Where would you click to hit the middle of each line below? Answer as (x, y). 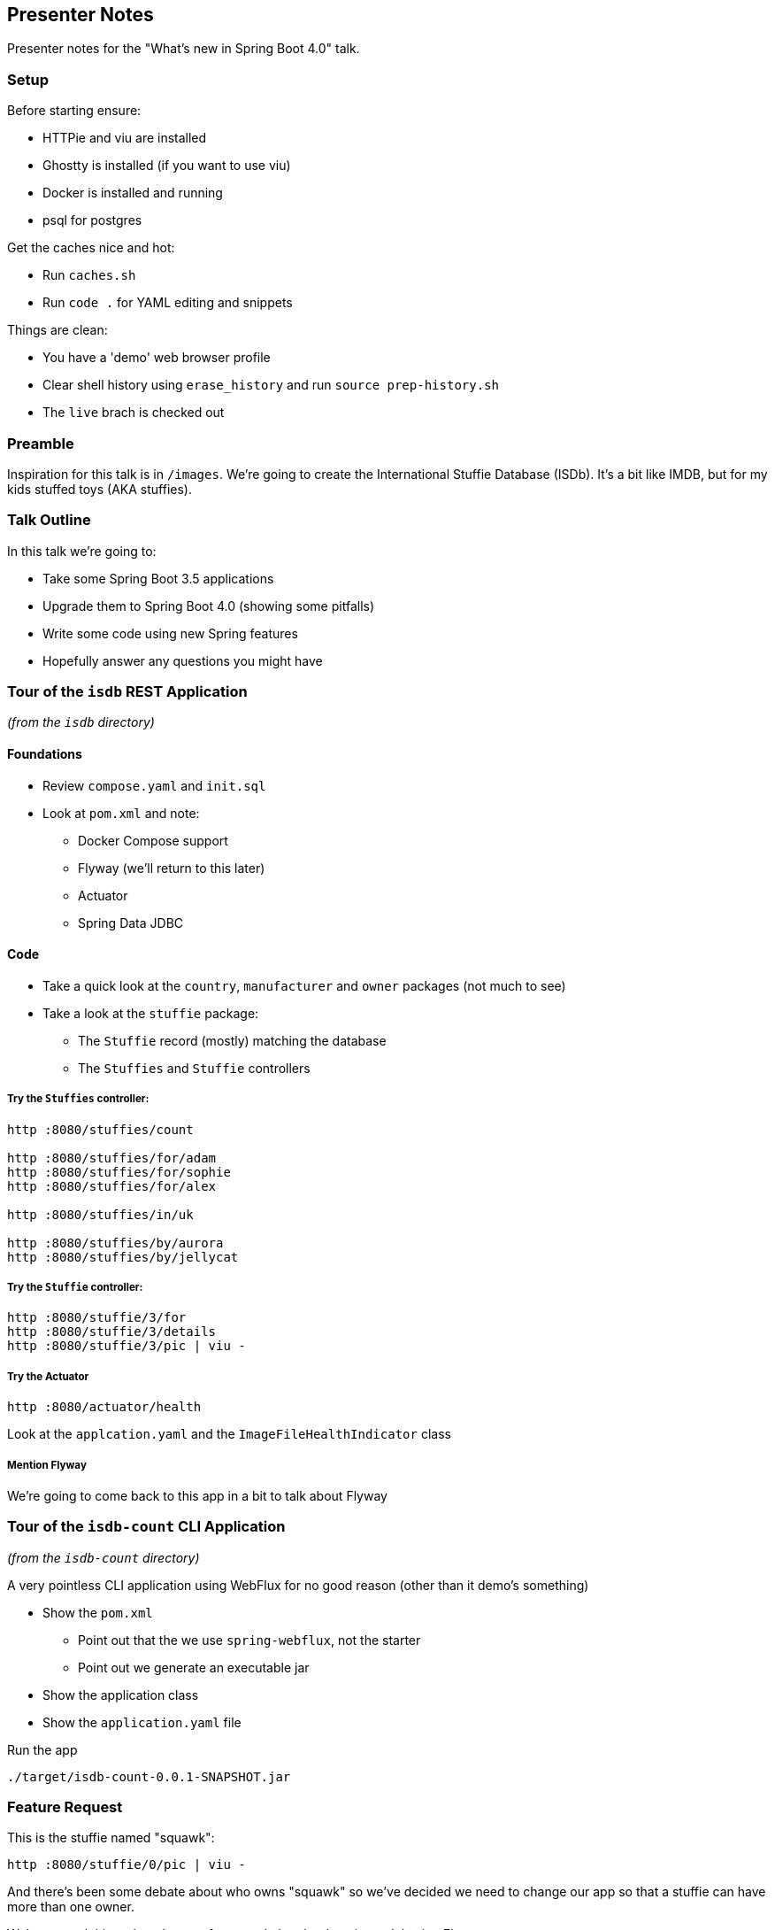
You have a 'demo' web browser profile (157, 358)
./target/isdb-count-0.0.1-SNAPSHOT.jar (149, 1776)
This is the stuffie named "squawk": (111, 1838)
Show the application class (121, 1695)
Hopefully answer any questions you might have (183, 660)
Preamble (41, 443)
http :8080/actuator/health (104, 1407)
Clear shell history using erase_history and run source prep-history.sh (271, 385)
